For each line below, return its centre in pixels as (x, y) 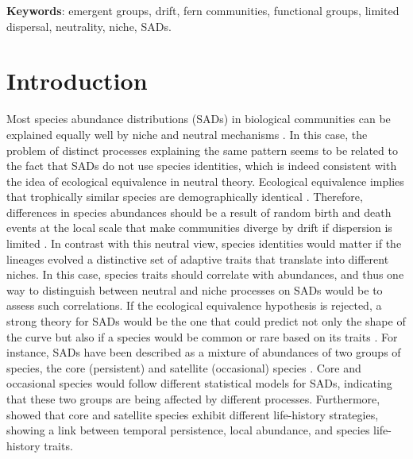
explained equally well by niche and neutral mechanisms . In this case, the (187, 134)
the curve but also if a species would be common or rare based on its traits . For (202, 336)
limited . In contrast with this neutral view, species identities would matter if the (204, 243)
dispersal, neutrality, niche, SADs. (89, 26)
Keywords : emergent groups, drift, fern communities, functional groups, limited (203, 10)
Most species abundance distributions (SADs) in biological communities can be (199, 119)
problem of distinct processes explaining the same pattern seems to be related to (202, 150)
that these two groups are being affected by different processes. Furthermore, (193, 399)
